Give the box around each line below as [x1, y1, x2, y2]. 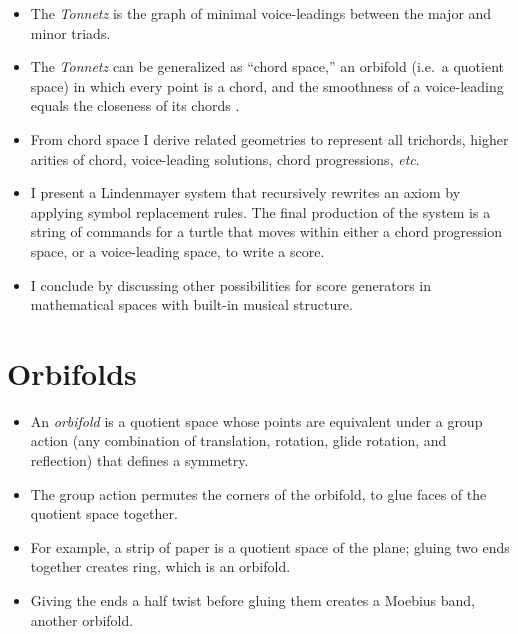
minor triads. [30, 22, 111, 43]
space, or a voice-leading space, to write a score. [30, 240, 325, 261]
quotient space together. [30, 503, 178, 524]
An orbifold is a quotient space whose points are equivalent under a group [30, 410, 483, 431]
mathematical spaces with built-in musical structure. [30, 294, 353, 315]
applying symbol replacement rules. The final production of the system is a [30, 201, 491, 222]
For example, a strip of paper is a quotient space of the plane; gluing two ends [30, 536, 510, 557]
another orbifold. [30, 609, 134, 630]
